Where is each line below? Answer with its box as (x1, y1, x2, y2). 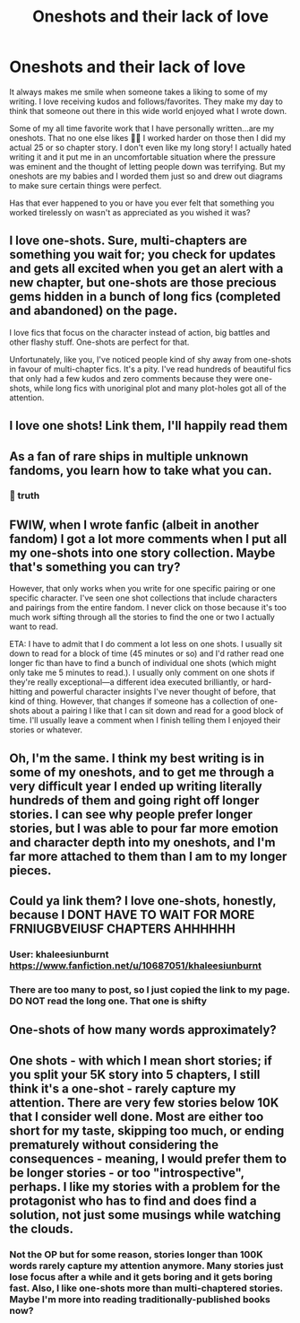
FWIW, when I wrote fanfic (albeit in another (9, 517, 260, 532)
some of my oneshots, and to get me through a (9, 765, 275, 780)
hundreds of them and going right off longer (9, 793, 260, 808)
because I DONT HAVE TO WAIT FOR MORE (9, 907, 255, 923)
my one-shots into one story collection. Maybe (9, 545, 276, 560)
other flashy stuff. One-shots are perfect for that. (9, 337, 190, 347)
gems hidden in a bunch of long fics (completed (9, 289, 281, 304)
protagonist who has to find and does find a (9, 1193, 257, 1208)
